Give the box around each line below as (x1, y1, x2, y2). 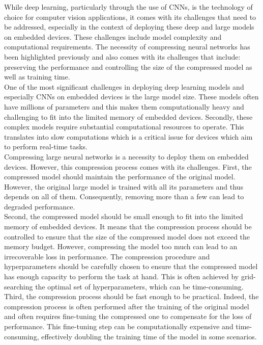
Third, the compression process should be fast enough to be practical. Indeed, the (4, 291, 259, 302)
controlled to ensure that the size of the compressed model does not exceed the (4, 231, 250, 242)
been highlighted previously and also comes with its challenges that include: (4, 51, 241, 62)
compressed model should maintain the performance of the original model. (4, 171, 236, 182)
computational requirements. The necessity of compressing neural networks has (4, 41, 250, 52)
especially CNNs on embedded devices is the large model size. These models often (4, 91, 259, 102)
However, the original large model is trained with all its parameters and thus (4, 181, 243, 192)
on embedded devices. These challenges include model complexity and (4, 31, 222, 42)
